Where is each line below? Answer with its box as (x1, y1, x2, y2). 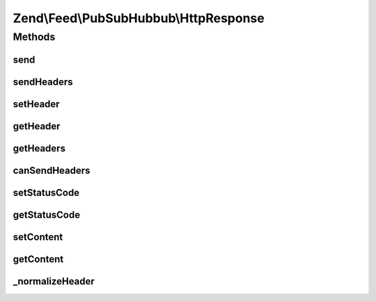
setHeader (13, 98, 60, 110)
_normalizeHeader (13, 275, 95, 287)
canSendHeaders (13, 164, 91, 177)
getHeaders (13, 143, 66, 154)
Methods (13, 31, 56, 43)
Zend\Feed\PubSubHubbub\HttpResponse (13, 10, 265, 26)
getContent (13, 253, 64, 265)
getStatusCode (13, 209, 80, 220)
